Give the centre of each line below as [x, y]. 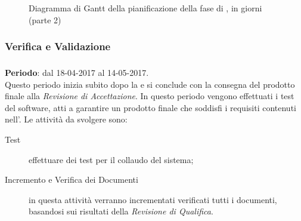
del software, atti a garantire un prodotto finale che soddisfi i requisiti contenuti [150, 107]
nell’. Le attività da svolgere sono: [66, 119]
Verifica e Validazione [58, 46]
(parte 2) [45, 19]
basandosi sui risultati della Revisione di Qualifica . [121, 211]
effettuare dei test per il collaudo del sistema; [111, 159]
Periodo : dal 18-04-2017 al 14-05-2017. [77, 72]
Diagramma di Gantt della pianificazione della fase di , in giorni [145, 8]
